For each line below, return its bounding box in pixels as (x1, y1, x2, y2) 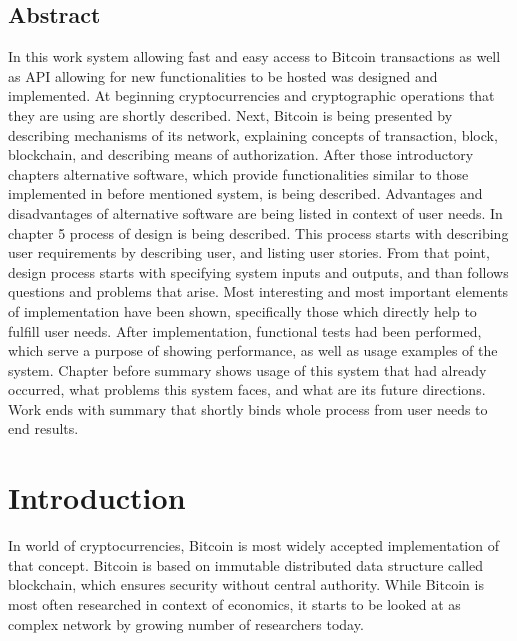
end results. (8, 418, 79, 439)
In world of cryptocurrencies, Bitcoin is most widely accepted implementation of (8, 535, 499, 556)
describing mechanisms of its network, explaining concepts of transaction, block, (8, 124, 498, 145)
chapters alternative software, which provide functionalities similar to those (8, 163, 469, 184)
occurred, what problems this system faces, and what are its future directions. (8, 379, 486, 400)
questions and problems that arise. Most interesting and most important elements (8, 281, 509, 302)
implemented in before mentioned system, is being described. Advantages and (8, 183, 483, 204)
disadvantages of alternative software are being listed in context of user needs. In (8, 202, 503, 223)
